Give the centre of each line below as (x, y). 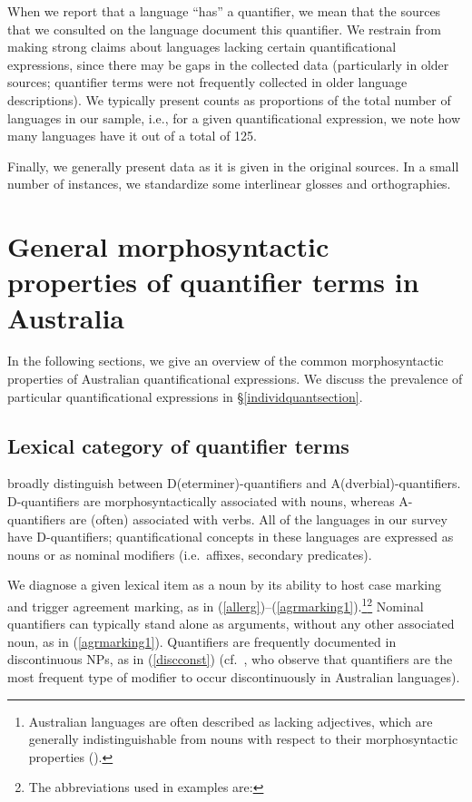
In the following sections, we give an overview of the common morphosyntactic (226, 361)
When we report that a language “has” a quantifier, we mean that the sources (224, 11)
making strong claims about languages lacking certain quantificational (202, 47)
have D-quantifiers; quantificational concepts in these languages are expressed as (231, 537)
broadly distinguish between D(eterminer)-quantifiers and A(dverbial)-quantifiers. (234, 483)
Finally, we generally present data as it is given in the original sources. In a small (233, 166)
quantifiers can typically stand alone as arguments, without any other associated (231, 624)
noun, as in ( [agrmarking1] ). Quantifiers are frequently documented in (202, 641)
